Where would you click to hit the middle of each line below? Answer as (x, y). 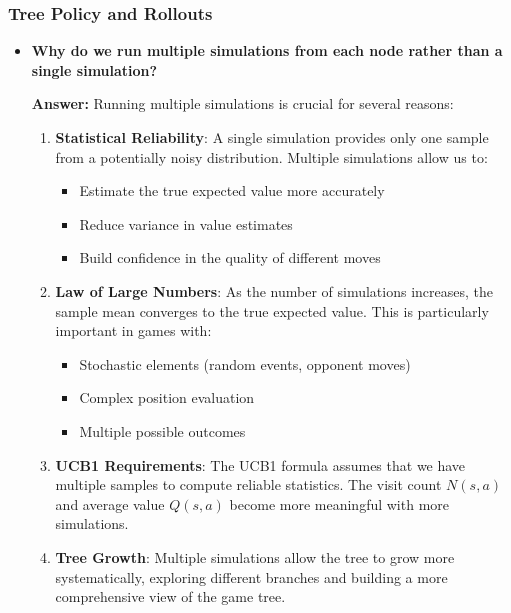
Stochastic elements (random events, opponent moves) (245, 363)
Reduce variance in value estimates (186, 223)
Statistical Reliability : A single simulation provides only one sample (272, 137)
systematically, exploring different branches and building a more (251, 576)
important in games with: (133, 330)
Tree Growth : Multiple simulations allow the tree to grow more (255, 556)
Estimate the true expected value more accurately (232, 190)
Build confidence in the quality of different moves (230, 257)
